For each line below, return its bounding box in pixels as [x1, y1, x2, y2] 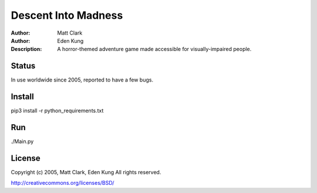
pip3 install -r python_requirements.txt [11, 107, 104, 114]
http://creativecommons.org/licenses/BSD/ [11, 180, 114, 187]
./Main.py [11, 138, 34, 145]
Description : [11, 46, 42, 53]
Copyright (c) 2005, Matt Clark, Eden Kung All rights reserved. [11, 168, 161, 175]
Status [11, 61, 36, 71]
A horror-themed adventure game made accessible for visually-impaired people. [57, 46, 252, 53]
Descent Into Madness [11, 9, 123, 22]
